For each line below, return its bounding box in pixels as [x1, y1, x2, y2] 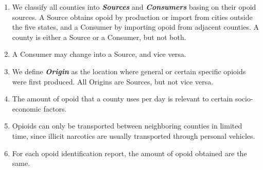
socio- [235, 93, 253, 104]
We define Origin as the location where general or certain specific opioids [12, 66, 246, 76]
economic [12, 103, 41, 114]
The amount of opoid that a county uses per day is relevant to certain [12, 93, 233, 104]
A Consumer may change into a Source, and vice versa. [12, 49, 186, 59]
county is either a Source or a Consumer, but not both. [12, 31, 186, 42]
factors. [43, 103, 67, 114]
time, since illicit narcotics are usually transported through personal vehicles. [12, 130, 255, 141]
